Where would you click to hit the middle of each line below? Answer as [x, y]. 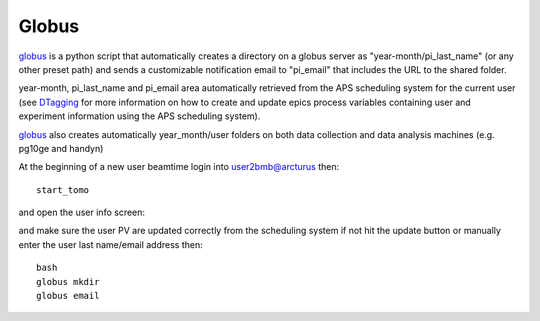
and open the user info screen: [81, 212]
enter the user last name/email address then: [111, 244]
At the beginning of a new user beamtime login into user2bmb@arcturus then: [179, 167]
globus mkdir [68, 281]
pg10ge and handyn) [61, 148]
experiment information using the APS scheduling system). [139, 116]
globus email [68, 296]
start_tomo [63, 189]
